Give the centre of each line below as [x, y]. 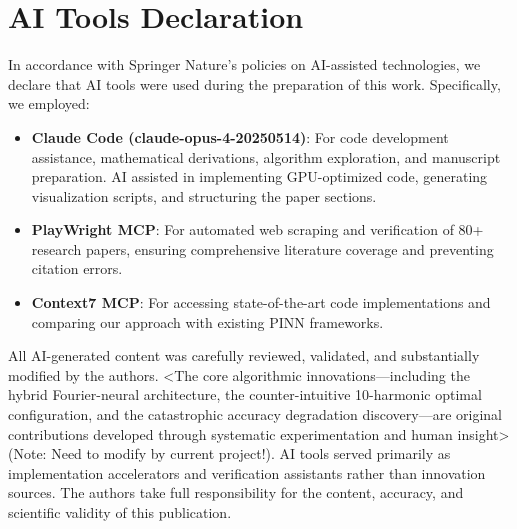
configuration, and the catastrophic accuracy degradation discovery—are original [255, 414]
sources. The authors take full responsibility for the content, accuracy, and [236, 492]
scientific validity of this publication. [120, 512]
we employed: [49, 103]
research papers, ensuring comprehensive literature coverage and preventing [262, 248]
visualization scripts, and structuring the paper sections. [204, 195]
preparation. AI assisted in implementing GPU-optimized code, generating [259, 176]
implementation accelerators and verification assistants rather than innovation [247, 472]
